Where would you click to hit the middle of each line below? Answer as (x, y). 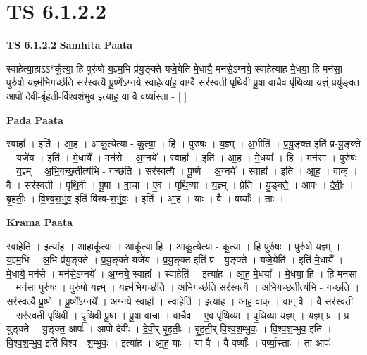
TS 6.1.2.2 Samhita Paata (70, 45)
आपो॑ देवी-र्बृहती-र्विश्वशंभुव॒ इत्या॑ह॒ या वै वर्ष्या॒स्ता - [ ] (97, 95)
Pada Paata (35, 119)
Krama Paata (39, 222)
